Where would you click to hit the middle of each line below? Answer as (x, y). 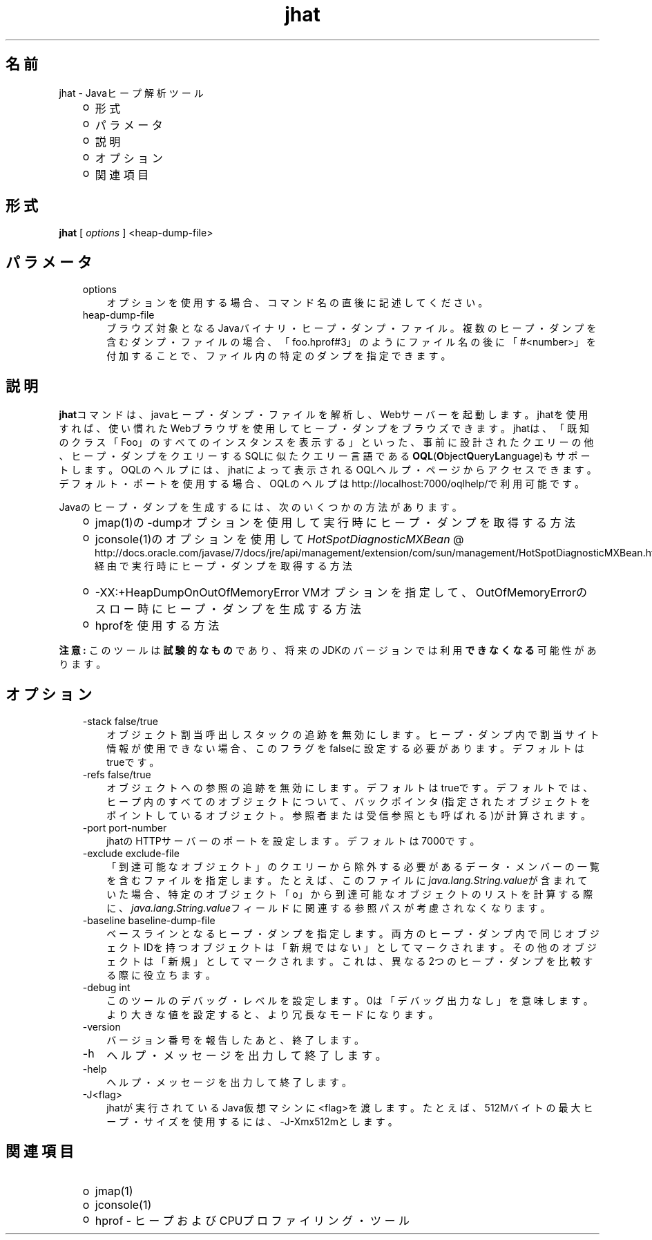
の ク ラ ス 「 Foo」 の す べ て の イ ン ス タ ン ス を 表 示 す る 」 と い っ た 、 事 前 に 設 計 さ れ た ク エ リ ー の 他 (326, 442)
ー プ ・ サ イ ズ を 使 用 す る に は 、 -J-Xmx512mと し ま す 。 (252, 1121)
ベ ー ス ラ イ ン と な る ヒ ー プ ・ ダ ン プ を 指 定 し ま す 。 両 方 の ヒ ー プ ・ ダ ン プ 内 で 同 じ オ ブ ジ (353, 933)
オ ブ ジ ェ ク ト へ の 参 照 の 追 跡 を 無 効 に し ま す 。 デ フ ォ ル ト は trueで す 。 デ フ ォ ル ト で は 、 (350, 787)
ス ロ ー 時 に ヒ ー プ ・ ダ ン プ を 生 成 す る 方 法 (228, 609)
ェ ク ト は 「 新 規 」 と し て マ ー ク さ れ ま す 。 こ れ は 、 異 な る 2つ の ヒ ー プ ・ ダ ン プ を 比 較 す (350, 961)
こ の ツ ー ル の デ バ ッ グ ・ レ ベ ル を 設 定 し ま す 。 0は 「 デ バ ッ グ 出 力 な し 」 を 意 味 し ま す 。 (350, 1000)
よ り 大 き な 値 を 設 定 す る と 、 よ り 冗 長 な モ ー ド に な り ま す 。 (272, 1014)
